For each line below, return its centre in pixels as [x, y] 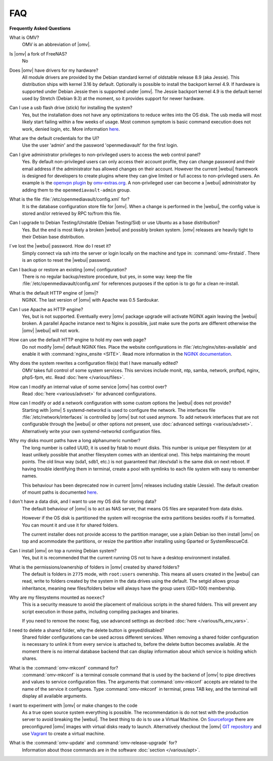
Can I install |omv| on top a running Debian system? [63, 550]
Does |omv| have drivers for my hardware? [54, 70]
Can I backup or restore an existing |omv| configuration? [68, 269]
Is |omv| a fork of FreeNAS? [38, 54]
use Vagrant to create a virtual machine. [64, 734]
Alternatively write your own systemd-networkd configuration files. [92, 431]
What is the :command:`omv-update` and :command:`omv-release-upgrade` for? [93, 743]
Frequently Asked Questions [40, 28]
